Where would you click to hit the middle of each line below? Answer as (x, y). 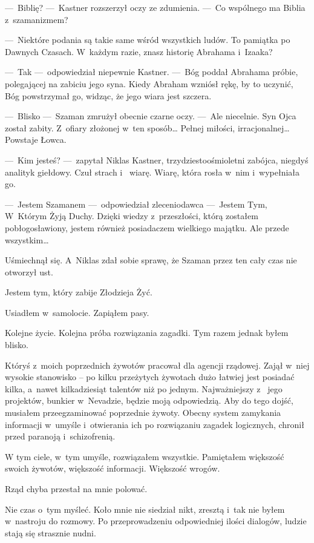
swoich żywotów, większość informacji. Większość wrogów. (113, 468)
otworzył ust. (29, 271)
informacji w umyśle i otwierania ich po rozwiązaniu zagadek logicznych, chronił (155, 424)
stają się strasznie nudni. (51, 532)
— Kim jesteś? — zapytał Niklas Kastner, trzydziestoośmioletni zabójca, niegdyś (157, 160)
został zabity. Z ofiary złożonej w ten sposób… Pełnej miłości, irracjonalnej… (147, 127)
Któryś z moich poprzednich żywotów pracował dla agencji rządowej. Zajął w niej (157, 365)
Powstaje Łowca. (36, 140)
